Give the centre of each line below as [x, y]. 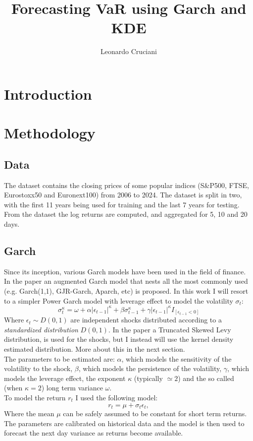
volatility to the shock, [38, 368]
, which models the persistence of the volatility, [150, 368]
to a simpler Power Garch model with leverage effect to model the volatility [119, 300]
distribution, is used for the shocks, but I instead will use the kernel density [119, 339]
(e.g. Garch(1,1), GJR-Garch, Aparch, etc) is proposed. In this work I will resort [126, 291]
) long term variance [72, 388]
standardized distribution [41, 329]
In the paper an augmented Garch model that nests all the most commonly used [126, 281]
